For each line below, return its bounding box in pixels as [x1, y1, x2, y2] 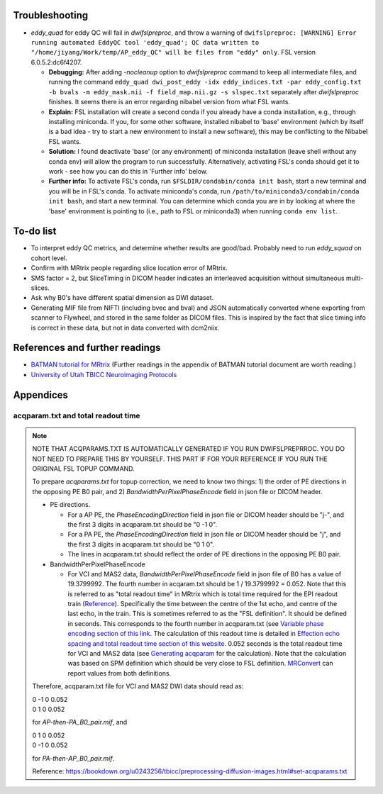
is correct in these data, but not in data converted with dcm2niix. [30, 323, 220, 332]
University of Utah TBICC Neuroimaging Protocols [30, 370, 177, 379]
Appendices [13, 388, 69, 401]
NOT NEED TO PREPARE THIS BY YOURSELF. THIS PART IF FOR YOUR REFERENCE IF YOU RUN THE [32, 454, 328, 463]
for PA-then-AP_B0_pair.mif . [32, 754, 115, 762]
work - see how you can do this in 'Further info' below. [48, 167, 209, 175]
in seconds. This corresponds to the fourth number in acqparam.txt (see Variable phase [67, 619, 324, 627]
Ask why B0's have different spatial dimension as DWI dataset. [30, 293, 214, 302]
